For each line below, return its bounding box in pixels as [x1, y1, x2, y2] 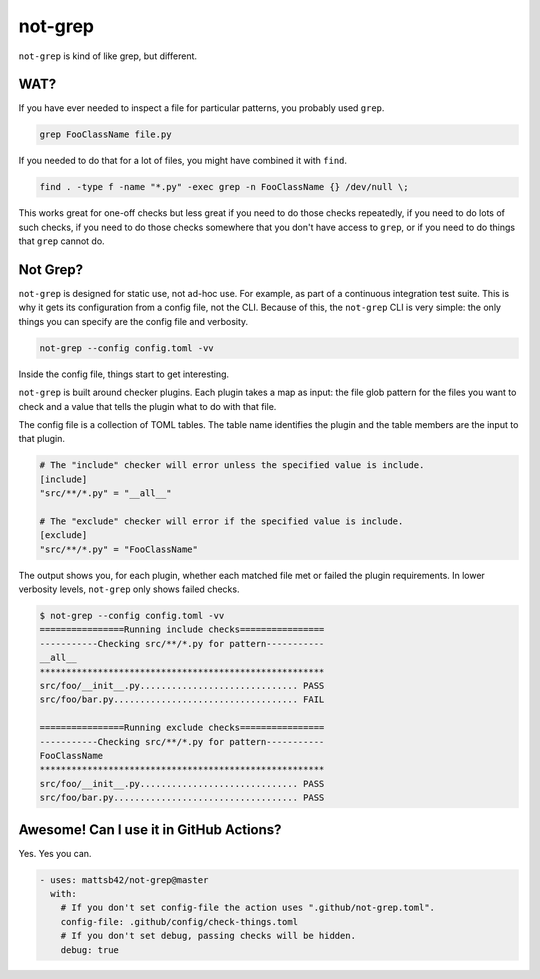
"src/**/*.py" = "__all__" [39, 488, 172, 499]
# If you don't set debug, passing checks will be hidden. [60, 930, 357, 942]
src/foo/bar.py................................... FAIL [39, 694, 325, 705]
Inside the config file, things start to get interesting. [18, 368, 230, 380]
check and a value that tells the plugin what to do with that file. [18, 400, 277, 412]
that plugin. [18, 433, 65, 445]
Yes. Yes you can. [18, 847, 92, 859]
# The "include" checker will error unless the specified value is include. [39, 460, 425, 471]
